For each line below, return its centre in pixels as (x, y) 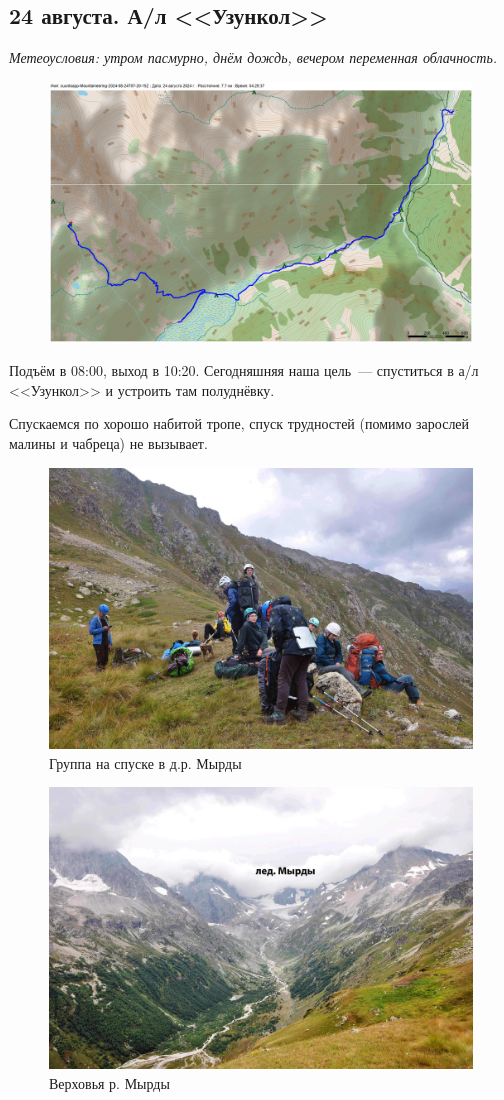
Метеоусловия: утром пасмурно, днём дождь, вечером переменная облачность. (253, 57)
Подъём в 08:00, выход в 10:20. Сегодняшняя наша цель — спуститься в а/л (244, 370)
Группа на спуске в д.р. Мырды (145, 762)
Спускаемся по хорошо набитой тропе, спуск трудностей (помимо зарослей (239, 423)
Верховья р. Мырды (109, 1082)
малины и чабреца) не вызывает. (108, 443)
